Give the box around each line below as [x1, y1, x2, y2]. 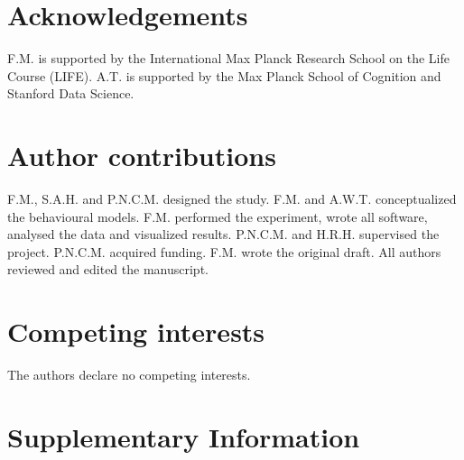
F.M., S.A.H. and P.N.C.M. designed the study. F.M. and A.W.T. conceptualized [7, 189, 457, 208]
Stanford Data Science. [7, 84, 135, 103]
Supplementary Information [7, 418, 360, 455]
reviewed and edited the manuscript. [7, 260, 209, 279]
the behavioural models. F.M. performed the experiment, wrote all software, [7, 207, 428, 225]
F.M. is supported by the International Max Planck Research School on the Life [7, 49, 450, 68]
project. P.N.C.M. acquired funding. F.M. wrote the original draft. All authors [7, 242, 441, 261]
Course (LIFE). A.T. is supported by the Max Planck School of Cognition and [7, 66, 441, 85]
